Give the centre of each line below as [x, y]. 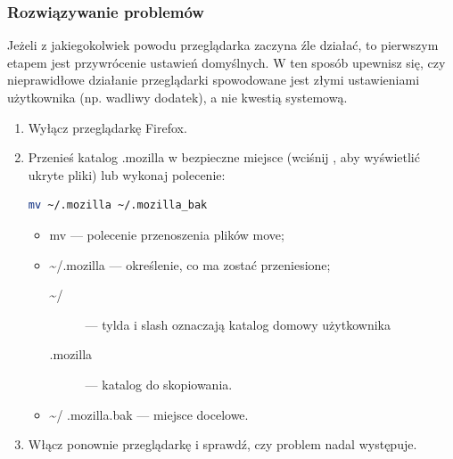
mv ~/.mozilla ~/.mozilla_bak [118, 205]
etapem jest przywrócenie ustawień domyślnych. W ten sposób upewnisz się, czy [226, 62]
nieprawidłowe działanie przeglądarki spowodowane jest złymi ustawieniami [214, 80]
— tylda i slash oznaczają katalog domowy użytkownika [238, 324]
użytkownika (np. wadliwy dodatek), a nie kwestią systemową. [177, 97]
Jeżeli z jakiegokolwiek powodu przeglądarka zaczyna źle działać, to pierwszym [223, 45]
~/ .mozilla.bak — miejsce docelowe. [149, 414]
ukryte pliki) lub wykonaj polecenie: [127, 174]
